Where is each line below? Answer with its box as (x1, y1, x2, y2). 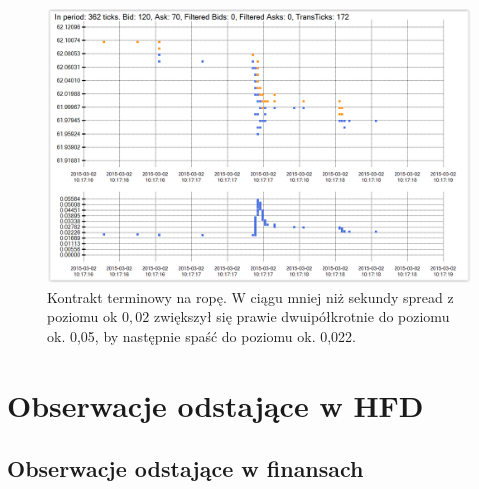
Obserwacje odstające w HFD (7, 384, 424, 425)
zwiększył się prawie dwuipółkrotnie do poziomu (153, 306, 450, 327)
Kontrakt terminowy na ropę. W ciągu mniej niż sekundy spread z (47, 286, 454, 307)
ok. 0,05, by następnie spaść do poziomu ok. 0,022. (47, 325, 357, 346)
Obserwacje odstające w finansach (7, 453, 364, 484)
